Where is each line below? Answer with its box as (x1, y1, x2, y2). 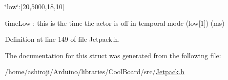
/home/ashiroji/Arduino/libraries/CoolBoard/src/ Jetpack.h (5, 66, 185, 77)
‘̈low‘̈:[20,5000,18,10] (5, 1, 64, 11)
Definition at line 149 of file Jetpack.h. (5, 34, 120, 44)
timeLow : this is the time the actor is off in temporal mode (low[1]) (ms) (5, 17, 225, 28)
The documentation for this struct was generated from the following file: (5, 50, 221, 60)
